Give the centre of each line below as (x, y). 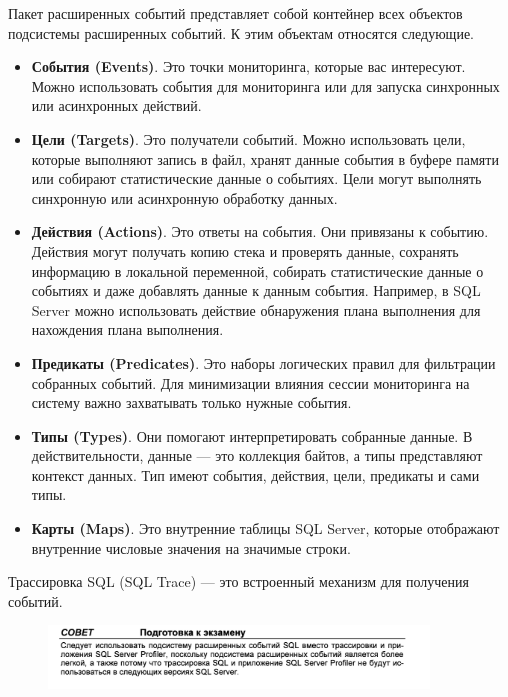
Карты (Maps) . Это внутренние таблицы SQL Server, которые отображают (265, 528)
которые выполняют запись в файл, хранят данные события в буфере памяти (265, 158)
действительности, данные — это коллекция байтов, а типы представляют (257, 455)
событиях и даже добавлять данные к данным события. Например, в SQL (256, 290)
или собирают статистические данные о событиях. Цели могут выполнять (256, 178)
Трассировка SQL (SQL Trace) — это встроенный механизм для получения (238, 581)
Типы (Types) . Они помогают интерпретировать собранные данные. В (252, 435)
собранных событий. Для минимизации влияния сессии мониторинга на (250, 382)
